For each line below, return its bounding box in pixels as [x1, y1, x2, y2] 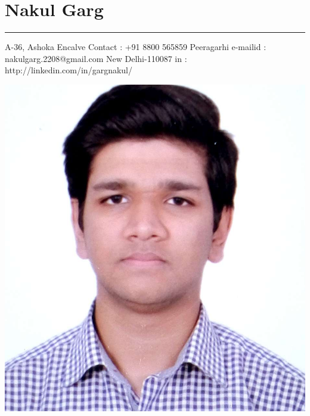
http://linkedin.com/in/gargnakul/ [5, 64, 132, 76]
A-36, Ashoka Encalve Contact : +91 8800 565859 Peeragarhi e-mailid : [5, 41, 266, 53]
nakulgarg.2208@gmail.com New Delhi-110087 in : [5, 52, 187, 64]
